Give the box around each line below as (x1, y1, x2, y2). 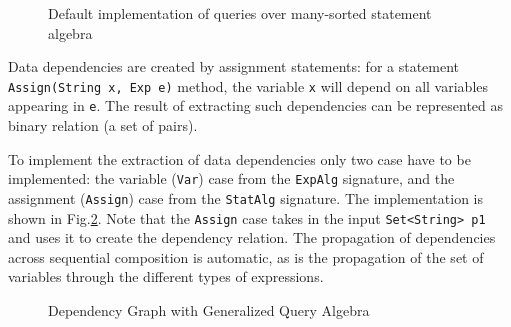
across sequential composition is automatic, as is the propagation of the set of (8, 246, 484, 267)
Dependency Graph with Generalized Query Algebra (48, 300, 370, 321)
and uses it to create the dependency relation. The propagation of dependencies (8, 227, 496, 248)
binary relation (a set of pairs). (8, 115, 198, 136)
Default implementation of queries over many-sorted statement (48, 3, 432, 23)
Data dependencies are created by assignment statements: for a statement (8, 56, 460, 77)
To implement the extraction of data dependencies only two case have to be (8, 148, 471, 169)
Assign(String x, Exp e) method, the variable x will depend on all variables (8, 75, 489, 96)
